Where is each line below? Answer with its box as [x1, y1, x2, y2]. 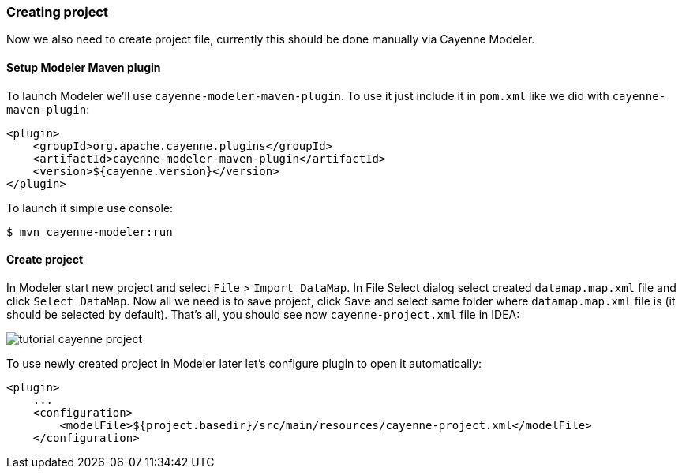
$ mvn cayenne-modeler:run [6, 225, 173, 238]
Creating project [6, 4, 108, 20]
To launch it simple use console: [6, 200, 174, 215]
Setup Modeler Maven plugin [6, 60, 161, 74]
